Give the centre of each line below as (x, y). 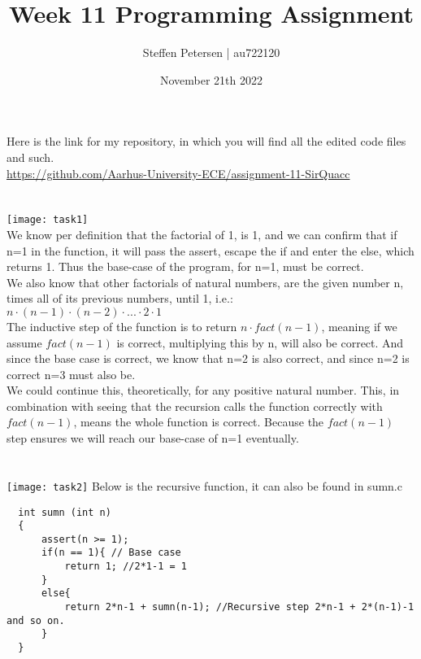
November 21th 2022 (211, 79)
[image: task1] (48, 220)
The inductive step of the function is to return (122, 326)
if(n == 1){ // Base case (111, 553)
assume (24, 342)
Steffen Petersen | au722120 (211, 52)
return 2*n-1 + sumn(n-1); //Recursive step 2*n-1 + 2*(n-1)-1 (239, 607)
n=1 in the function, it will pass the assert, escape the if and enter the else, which (210, 250)
